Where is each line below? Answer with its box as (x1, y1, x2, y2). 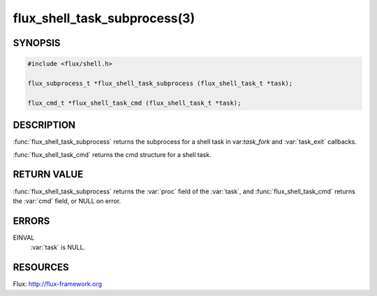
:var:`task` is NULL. (30, 243, 86, 251)
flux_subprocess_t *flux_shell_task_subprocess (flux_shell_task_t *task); (27, 79, 293, 87)
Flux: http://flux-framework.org (13, 280, 103, 288)
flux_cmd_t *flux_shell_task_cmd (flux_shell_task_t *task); (27, 98, 242, 107)
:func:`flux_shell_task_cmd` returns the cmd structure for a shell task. (13, 150, 212, 158)
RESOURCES (13, 262, 69, 274)
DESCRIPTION (13, 119, 76, 131)
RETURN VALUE (13, 168, 84, 181)
